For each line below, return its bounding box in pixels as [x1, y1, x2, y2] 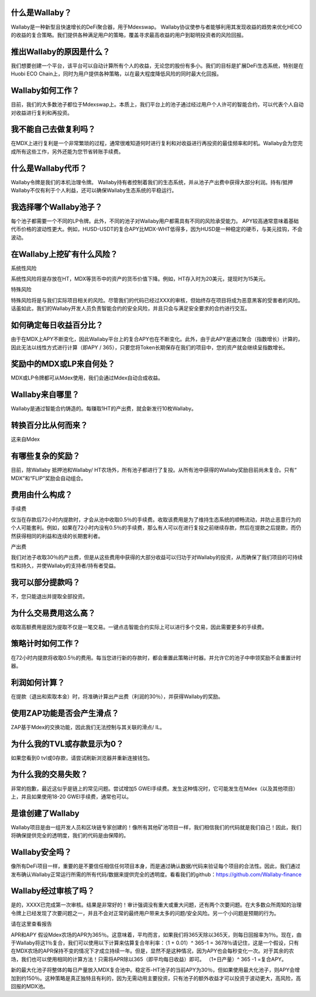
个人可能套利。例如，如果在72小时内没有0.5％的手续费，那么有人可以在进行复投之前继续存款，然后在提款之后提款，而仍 [11, 524, 301, 532]
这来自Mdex [11, 436, 40, 443]
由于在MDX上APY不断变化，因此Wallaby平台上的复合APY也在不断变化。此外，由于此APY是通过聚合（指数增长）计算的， [11, 336, 303, 343]
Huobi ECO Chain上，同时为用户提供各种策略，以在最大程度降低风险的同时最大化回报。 [11, 70, 222, 77]
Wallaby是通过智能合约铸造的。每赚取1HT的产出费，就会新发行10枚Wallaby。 [11, 405, 197, 412]
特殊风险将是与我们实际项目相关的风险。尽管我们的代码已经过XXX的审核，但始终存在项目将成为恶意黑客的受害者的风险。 [11, 296, 304, 303]
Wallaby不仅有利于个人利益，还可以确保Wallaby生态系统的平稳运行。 [11, 187, 177, 194]
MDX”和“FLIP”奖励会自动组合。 [11, 474, 87, 482]
